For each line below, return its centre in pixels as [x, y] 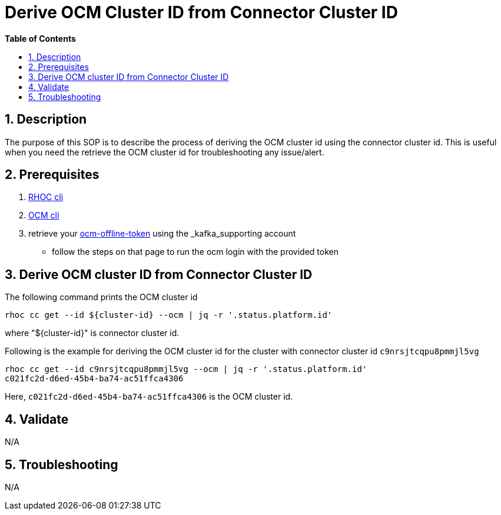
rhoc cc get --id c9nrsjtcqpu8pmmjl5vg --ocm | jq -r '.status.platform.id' [186, 369]
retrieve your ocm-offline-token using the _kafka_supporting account [162, 234]
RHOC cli [46, 197]
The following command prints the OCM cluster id [101, 297]
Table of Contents [40, 38]
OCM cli [44, 215]
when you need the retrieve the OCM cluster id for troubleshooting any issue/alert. [165, 152]
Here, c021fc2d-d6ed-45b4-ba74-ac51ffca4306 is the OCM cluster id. [149, 397]
